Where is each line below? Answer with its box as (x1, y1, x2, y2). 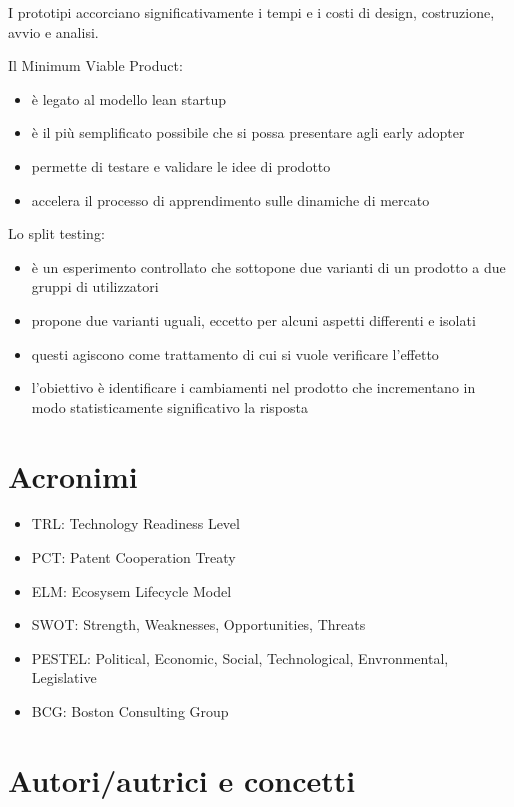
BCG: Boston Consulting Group (31, 701, 229, 721)
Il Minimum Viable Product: (8, 55, 183, 76)
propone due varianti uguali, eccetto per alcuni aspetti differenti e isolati (31, 309, 476, 330)
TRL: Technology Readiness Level (31, 513, 240, 534)
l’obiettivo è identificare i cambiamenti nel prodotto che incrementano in (31, 377, 476, 398)
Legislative (31, 667, 97, 688)
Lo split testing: (8, 223, 105, 244)
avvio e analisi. (8, 21, 99, 42)
